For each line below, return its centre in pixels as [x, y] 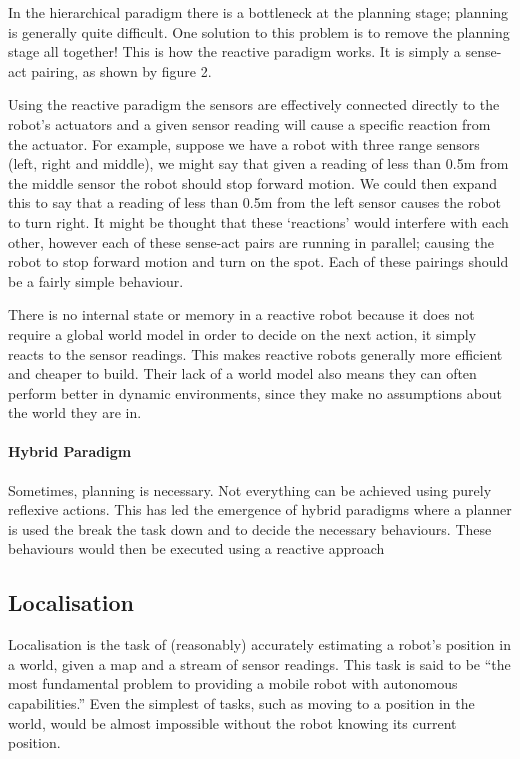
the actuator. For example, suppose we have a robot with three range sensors [244, 143]
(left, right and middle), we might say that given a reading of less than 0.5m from [258, 163]
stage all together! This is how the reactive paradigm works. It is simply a [234, 51]
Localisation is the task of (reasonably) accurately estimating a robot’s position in [259, 644]
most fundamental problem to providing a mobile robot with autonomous [233, 683]
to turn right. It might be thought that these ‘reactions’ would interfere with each [258, 221]
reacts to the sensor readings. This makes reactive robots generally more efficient [255, 353]
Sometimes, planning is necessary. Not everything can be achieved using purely [250, 489]
